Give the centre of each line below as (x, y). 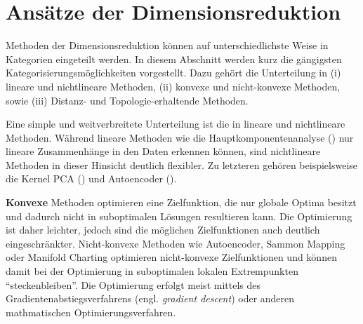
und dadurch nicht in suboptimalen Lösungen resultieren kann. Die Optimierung (179, 216)
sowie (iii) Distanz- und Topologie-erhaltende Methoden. (127, 100)
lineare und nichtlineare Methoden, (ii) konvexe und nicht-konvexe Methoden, (173, 86)
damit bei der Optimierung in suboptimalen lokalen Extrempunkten (152, 271)
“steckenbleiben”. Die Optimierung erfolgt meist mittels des (133, 284)
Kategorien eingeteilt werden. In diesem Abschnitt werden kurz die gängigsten (174, 59)
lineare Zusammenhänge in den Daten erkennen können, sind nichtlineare (163, 151)
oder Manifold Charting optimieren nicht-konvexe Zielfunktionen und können (171, 257)
